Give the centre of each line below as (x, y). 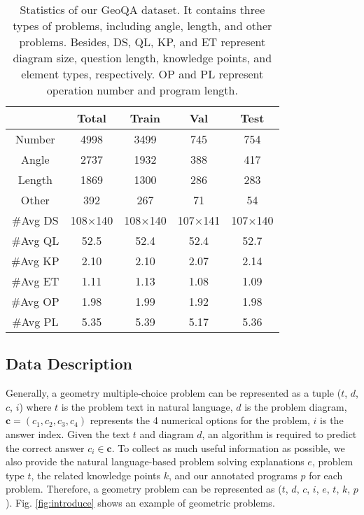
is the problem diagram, (296, 406)
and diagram (167, 433)
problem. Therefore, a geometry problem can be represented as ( (144, 489)
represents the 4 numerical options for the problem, (200, 420)
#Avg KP (35, 261)
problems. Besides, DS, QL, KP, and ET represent (142, 42)
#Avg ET (35, 281)
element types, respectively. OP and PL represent (142, 74)
